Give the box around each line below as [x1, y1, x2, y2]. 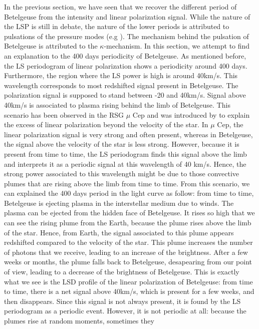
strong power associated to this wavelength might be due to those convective [4, 168, 239, 179]
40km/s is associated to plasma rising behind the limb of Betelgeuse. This [4, 99, 230, 110]
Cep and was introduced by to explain [132, 109, 250, 120]
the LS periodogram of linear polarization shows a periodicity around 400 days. [4, 60, 247, 71]
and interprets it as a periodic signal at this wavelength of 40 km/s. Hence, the [4, 158, 246, 169]
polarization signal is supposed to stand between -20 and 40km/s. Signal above [4, 90, 246, 100]
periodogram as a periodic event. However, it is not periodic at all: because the [4, 305, 246, 316]
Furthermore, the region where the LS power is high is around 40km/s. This [4, 70, 238, 81]
